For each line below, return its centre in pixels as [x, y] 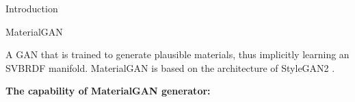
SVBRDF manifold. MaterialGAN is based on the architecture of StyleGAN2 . [170, 67]
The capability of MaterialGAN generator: [108, 91]
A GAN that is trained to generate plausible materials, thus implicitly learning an [177, 54]
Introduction [32, 8]
